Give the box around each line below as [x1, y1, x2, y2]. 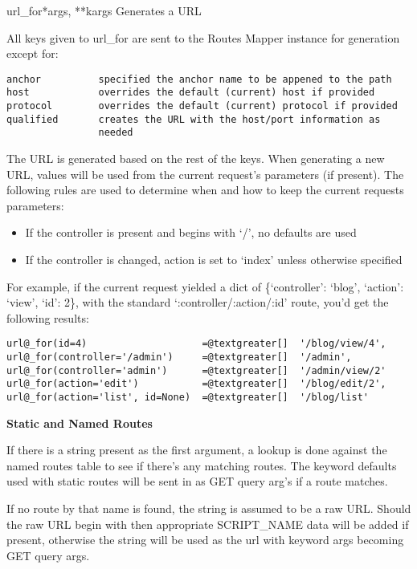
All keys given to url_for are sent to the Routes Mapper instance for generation [6, 29, 400, 46]
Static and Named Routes [6, 414, 153, 431]
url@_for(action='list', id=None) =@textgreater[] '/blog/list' [6, 392, 370, 404]
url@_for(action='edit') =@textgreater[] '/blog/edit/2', [6, 378, 386, 390]
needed [98, 127, 133, 139]
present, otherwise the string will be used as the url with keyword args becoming [6, 531, 404, 548]
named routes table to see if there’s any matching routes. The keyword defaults [6, 457, 397, 473]
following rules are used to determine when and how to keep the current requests [6, 181, 404, 198]
